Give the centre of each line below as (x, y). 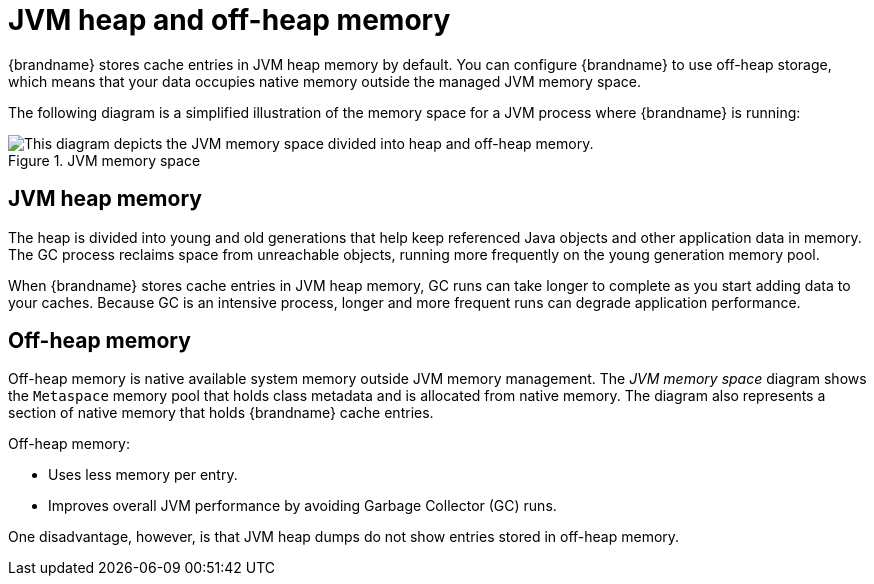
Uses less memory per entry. (143, 475)
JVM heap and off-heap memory (229, 20)
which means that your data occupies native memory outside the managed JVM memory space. (325, 81)
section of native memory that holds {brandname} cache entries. (221, 413)
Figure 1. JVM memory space (104, 160)
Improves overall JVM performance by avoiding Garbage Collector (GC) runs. (302, 506)
